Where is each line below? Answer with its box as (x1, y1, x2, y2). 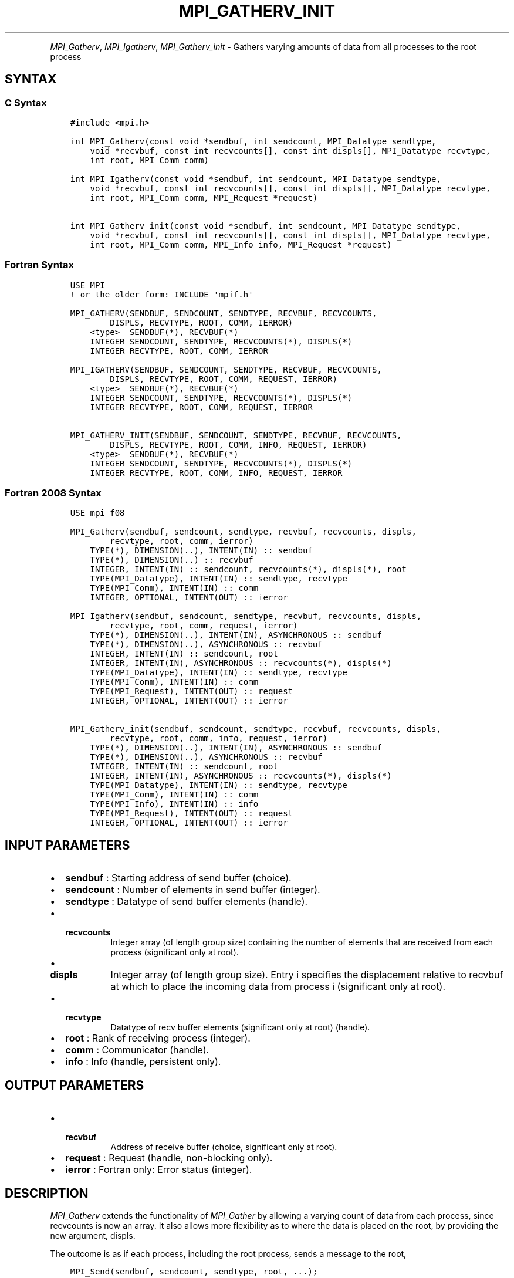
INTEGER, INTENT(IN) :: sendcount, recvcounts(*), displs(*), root (90, 564, 407, 574)
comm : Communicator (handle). (65, 1044, 209, 1056)
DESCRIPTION (5, 1185, 89, 1201)
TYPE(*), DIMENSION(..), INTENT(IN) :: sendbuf (90, 546, 313, 556)
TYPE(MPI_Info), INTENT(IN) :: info (90, 799, 259, 809)
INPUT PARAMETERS (5, 837, 130, 853)
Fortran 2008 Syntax (5, 487, 102, 499)
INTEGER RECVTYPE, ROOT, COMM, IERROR (90, 346, 268, 356)
